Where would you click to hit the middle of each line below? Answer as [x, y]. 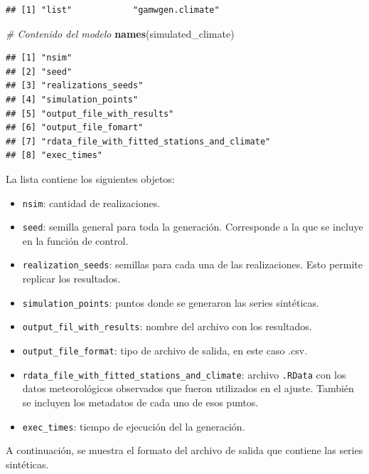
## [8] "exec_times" [54, 156]
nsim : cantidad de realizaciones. [91, 202]
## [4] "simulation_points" [72, 99]
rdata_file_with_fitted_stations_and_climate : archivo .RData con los [184, 374]
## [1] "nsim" [39, 58]
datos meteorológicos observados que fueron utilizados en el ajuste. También [188, 388]
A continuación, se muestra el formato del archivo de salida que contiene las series [184, 450]
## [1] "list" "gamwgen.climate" [113, 10]
